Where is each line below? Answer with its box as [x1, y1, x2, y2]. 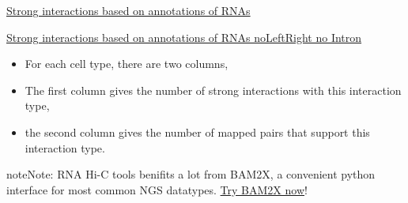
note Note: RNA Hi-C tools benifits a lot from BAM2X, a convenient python [6, 166, 376, 182]
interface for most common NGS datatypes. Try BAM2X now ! [6, 181, 308, 197]
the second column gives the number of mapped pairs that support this [25, 123, 370, 140]
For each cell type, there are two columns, [25, 55, 229, 72]
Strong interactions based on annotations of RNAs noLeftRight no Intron [6, 28, 362, 45]
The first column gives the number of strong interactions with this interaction [25, 81, 402, 98]
